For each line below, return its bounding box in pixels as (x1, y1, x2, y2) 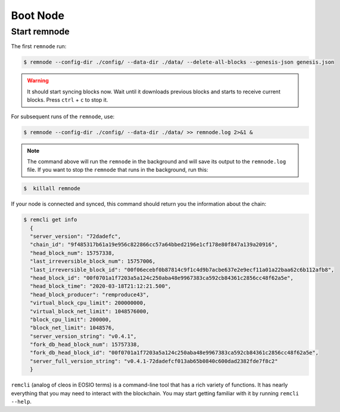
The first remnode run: (11, 43, 67, 50)
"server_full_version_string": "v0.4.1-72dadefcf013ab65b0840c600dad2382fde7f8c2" (30, 357, 278, 364)
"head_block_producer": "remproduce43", (30, 291, 149, 298)
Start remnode (11, 26, 70, 37)
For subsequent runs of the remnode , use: (11, 113, 115, 120)
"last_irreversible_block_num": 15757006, (30, 258, 156, 265)
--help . (11, 398, 32, 405)
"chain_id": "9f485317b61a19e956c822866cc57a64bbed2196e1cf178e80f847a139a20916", (30, 241, 278, 248)
